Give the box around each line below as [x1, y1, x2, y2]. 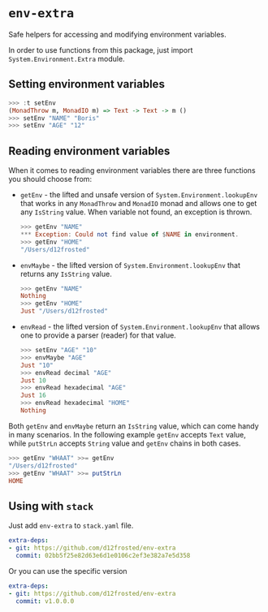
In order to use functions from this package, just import [8, 45, 193, 54]
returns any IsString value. [19, 269, 112, 278]
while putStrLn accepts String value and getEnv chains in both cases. [8, 438, 241, 448]
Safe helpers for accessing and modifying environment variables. [8, 29, 227, 39]
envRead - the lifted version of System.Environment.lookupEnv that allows [19, 322, 260, 332]
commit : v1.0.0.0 [15, 597, 75, 606]
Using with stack [8, 499, 94, 513]
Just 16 [19, 391, 46, 399]
